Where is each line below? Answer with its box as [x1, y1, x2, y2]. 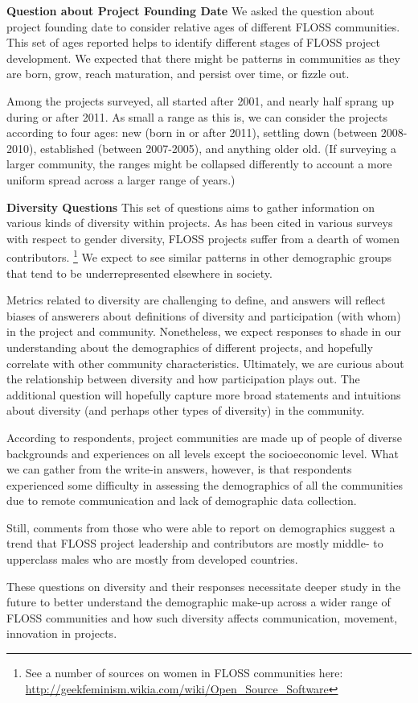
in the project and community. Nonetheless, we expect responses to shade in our [6, 323, 401, 340]
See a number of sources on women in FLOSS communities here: [25, 664, 343, 681]
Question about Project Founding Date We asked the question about [6, 2, 375, 19]
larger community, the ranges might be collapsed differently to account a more [6, 155, 392, 172]
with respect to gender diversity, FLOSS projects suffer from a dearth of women [6, 230, 400, 246]
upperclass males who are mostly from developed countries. [6, 551, 298, 568]
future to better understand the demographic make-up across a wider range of [6, 593, 391, 610]
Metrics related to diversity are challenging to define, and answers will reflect [6, 292, 386, 308]
